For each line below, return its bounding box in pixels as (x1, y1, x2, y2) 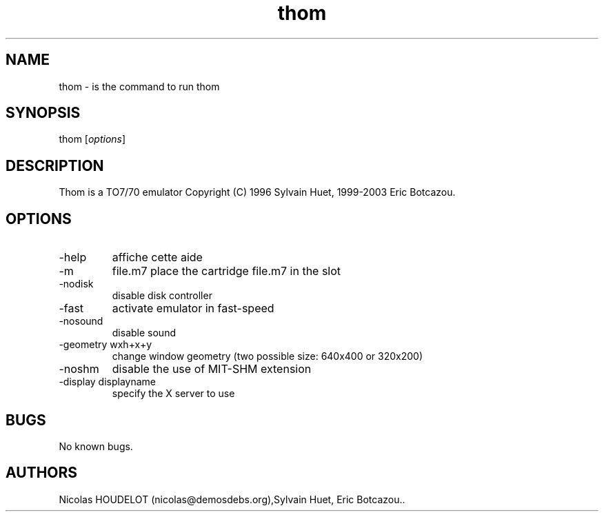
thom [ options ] (59, 133, 126, 145)
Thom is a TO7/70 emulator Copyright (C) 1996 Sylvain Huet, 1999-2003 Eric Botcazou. (59, 186, 456, 199)
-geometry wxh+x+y (59, 338, 152, 351)
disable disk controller (112, 290, 212, 302)
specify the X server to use (112, 387, 235, 400)
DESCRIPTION (6, 156, 104, 174)
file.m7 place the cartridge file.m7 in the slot (112, 264, 341, 278)
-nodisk (59, 278, 94, 290)
